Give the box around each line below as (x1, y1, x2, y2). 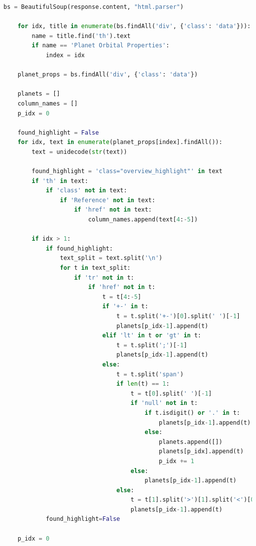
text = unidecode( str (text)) (32, 148, 127, 155)
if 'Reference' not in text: (60, 196, 155, 204)
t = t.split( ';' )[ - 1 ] (116, 341, 187, 349)
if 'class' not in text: (45, 187, 127, 194)
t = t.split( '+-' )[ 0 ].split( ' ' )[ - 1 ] (116, 313, 240, 320)
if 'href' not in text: (74, 206, 152, 214)
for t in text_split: (60, 264, 131, 272)
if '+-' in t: (102, 303, 148, 310)
